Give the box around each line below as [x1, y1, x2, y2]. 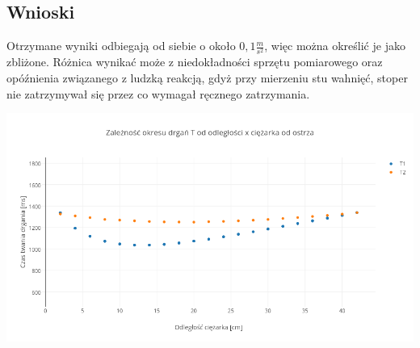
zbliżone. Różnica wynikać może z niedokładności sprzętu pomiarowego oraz [6, 53, 383, 70]
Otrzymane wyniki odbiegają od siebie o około [6, 37, 236, 54]
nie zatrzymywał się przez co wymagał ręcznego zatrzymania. [6, 85, 310, 102]
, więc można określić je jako [264, 37, 405, 54]
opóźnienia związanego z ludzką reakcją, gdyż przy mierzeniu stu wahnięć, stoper [6, 69, 408, 86]
